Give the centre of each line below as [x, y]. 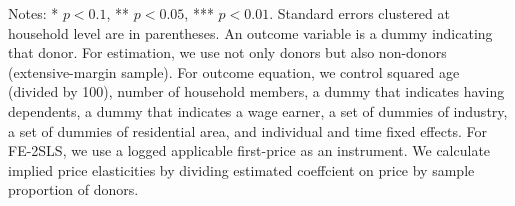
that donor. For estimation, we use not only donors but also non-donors [227, 52]
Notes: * [33, 13]
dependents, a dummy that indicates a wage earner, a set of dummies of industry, [258, 110]
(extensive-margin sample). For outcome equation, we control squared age [234, 71]
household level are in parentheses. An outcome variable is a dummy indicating [250, 32]
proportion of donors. [73, 189]
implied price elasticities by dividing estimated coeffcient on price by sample [241, 169]
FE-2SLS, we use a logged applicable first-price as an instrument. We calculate [249, 150]
